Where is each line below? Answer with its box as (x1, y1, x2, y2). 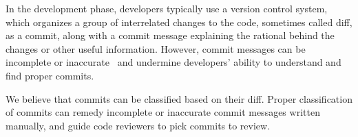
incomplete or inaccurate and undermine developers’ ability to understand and (6, 55, 341, 69)
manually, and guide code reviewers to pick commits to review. (6, 118, 271, 132)
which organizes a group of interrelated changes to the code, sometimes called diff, (6, 14, 352, 29)
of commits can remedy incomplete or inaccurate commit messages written (6, 105, 320, 119)
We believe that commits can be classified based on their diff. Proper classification (6, 91, 352, 105)
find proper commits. (6, 68, 94, 82)
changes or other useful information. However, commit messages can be (6, 41, 306, 55)
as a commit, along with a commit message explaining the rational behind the (6, 28, 335, 42)
